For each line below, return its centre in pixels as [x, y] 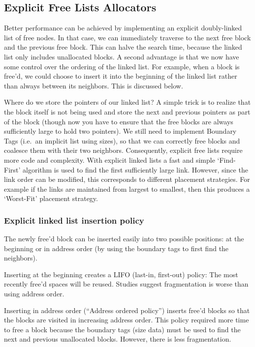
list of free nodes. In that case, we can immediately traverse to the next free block [127, 37]
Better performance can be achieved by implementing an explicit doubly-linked [123, 28]
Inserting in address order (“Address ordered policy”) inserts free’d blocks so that [127, 310]
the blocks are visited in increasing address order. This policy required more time [127, 320]
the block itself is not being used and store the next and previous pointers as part [127, 111]
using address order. [34, 294]
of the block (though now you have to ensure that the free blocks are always [119, 121]
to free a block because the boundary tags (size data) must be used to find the [122, 329]
